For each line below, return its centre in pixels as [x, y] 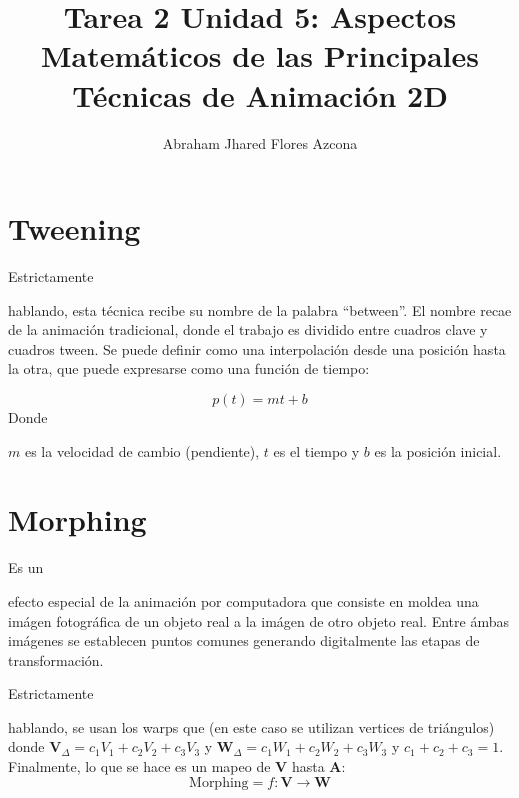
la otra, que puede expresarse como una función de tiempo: [189, 368]
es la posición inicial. [438, 450]
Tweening [74, 228]
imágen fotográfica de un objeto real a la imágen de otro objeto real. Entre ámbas [258, 620]
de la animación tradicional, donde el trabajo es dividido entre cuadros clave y [248, 329]
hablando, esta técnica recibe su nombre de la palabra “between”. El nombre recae [260, 309]
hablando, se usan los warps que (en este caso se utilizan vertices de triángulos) [251, 726]
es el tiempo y [316, 450]
